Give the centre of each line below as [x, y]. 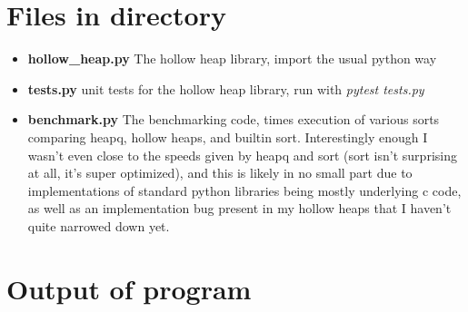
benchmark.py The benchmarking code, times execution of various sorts [234, 119]
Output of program [129, 288]
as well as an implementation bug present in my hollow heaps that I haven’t [239, 208]
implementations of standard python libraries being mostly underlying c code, [244, 190]
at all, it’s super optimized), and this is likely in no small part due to [220, 173]
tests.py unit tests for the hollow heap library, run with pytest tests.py [226, 88]
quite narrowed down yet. [99, 225]
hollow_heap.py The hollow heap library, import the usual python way [232, 58]
